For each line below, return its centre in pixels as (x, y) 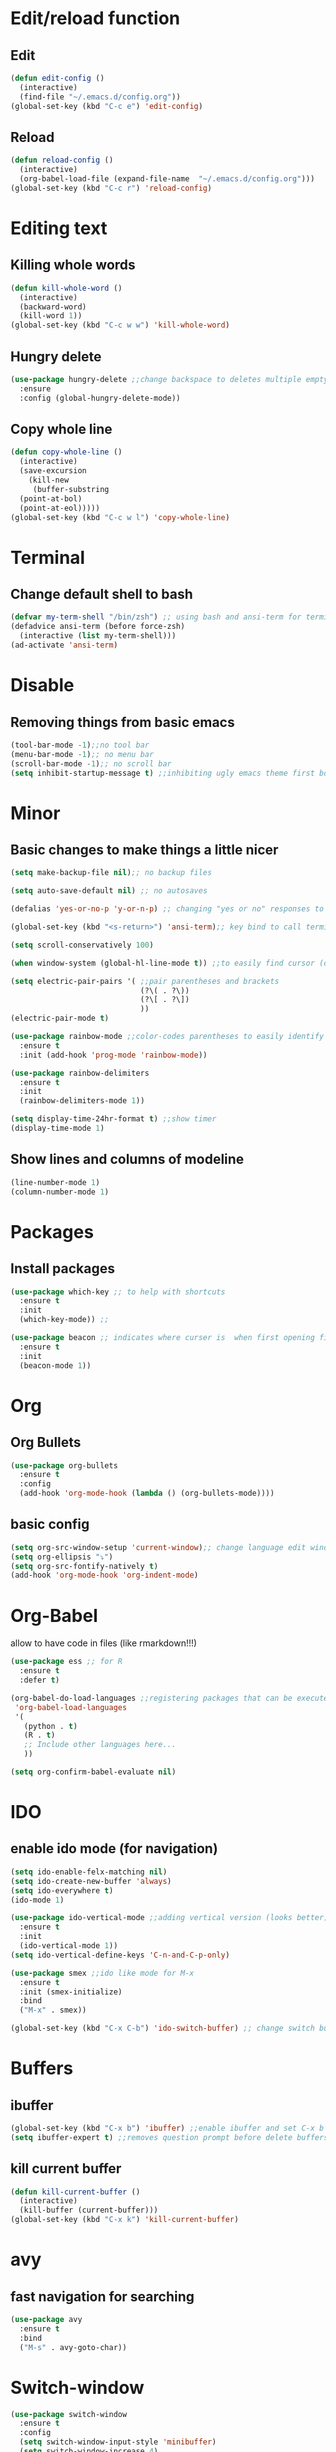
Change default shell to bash (101, 594)
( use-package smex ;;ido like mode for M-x (102, 1973)
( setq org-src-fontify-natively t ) (84, 1566)
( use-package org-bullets (64, 1465)
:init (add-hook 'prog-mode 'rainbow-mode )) (113, 1055)
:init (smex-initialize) (71, 1992)
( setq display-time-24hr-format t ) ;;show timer (113, 1119)
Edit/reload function (95, 18)
